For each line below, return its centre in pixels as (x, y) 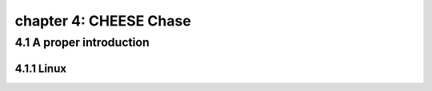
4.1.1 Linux (41, 68)
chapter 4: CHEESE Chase (103, 21)
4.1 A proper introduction (82, 42)
